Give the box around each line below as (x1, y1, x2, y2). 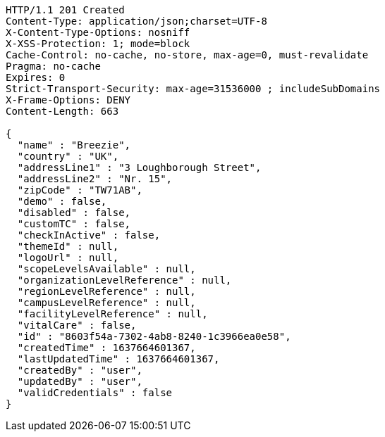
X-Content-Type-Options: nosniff (6, 27, 190, 38)
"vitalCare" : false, (17, 319, 137, 331)
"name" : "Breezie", (17, 139, 131, 151)
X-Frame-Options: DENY (6, 94, 131, 106)
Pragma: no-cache (6, 61, 101, 72)
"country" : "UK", (17, 151, 119, 162)
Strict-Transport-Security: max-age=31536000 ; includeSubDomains (6, 83, 381, 94)
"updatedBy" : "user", (17, 376, 142, 387)
